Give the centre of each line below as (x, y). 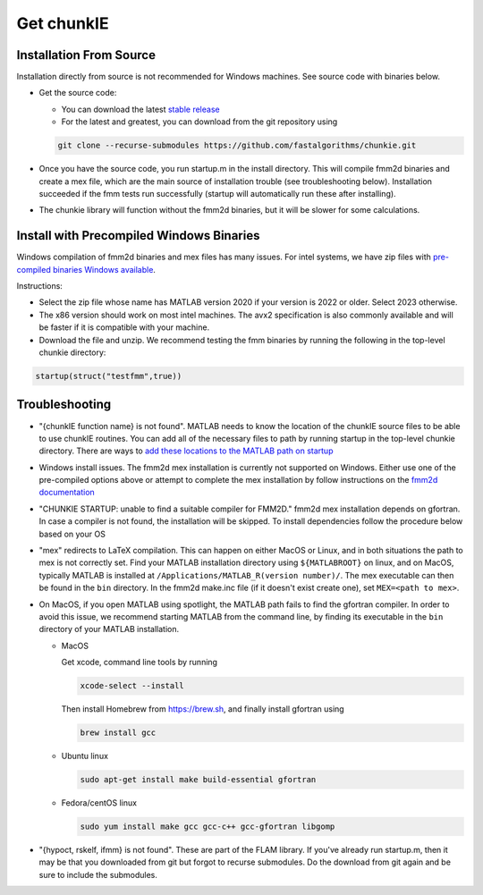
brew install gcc (118, 733)
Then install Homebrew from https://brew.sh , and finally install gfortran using (203, 709)
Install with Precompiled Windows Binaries (138, 236)
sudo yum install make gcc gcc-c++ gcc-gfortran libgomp (208, 827)
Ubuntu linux (85, 756)
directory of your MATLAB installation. (109, 629)
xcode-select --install (132, 686)
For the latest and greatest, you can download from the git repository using (199, 122)
